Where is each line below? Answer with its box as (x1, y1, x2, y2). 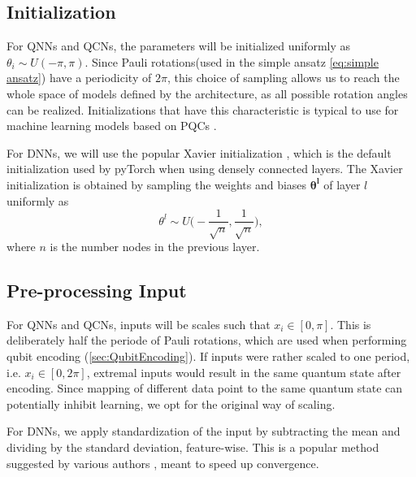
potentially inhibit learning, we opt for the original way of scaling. (6, 395, 336, 412)
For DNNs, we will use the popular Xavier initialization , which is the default (6, 144, 392, 161)
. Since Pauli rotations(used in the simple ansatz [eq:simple (84, 53, 379, 70)
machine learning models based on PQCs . (6, 117, 217, 134)
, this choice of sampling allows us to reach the (167, 69, 400, 86)
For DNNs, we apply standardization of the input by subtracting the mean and (6, 423, 401, 440)
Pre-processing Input (6, 277, 187, 302)
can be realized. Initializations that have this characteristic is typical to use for (6, 101, 399, 118)
